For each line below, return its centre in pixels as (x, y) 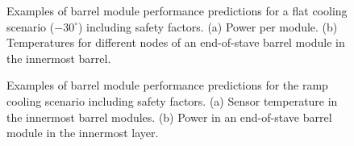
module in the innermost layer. (83, 133)
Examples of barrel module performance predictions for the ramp (167, 85)
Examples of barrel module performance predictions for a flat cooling (177, 10)
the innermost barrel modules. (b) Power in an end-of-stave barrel (169, 117)
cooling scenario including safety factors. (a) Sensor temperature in (172, 100)
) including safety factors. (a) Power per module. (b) (208, 26)
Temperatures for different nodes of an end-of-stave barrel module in (176, 42)
